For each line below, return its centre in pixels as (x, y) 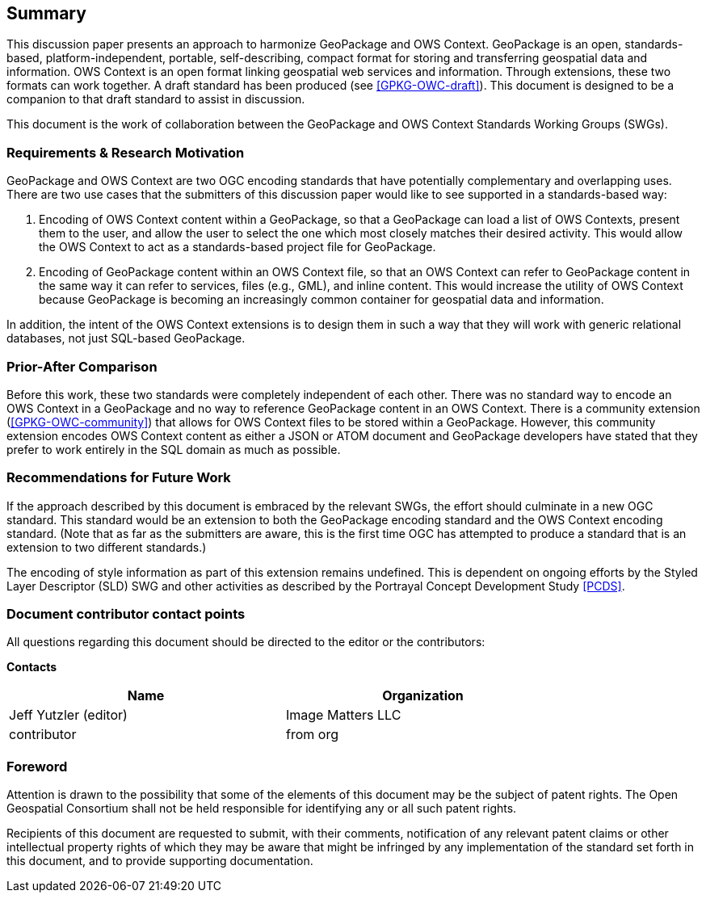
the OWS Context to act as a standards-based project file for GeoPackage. (237, 247)
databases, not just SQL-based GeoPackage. (126, 338)
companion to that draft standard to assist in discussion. (156, 99)
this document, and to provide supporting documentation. (160, 861)
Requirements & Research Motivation (126, 152)
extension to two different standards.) (107, 547)
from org (312, 735)
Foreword (37, 766)
